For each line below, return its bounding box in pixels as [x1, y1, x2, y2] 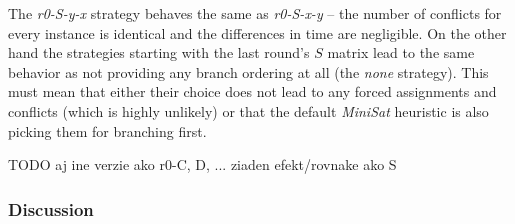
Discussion [8, 196, 94, 221]
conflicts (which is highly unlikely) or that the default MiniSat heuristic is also [8, 100, 489, 121]
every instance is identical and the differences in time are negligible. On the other [8, 22, 507, 43]
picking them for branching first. [8, 120, 207, 141]
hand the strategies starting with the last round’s [8, 42, 310, 63]
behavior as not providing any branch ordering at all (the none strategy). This [8, 61, 489, 82]
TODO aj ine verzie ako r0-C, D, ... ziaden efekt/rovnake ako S [8, 154, 397, 175]
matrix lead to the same [327, 42, 475, 63]
